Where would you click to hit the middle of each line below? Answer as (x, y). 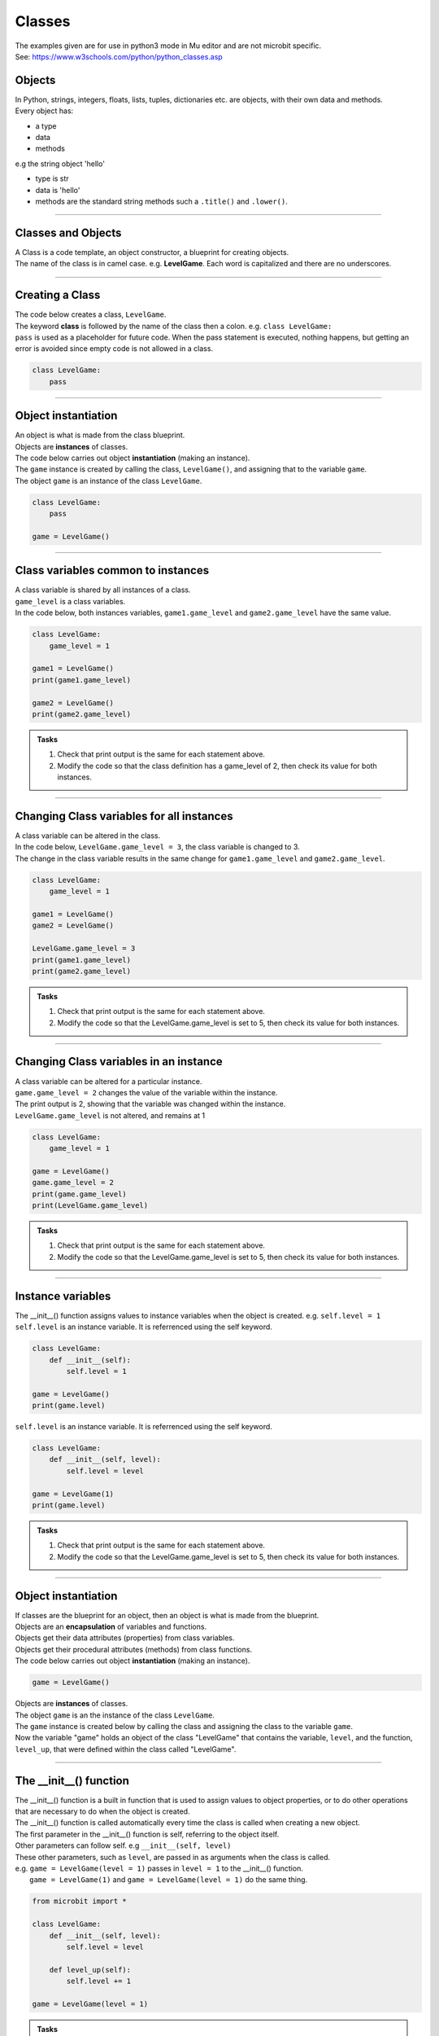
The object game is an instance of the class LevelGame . (109, 480)
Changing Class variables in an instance (119, 1062)
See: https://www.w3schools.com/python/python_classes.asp (119, 56)
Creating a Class (58, 295)
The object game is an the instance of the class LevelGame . (115, 1715)
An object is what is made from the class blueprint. (100, 435)
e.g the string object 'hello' (60, 164)
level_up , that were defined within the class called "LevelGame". (126, 1749)
